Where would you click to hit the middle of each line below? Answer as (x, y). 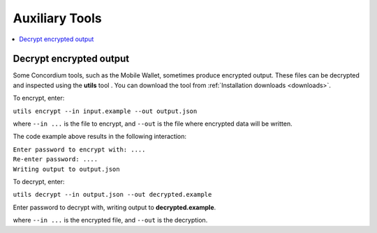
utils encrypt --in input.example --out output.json (105, 111)
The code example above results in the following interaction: (99, 137)
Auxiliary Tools (58, 18)
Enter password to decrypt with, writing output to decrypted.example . (114, 207)
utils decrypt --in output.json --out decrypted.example (112, 195)
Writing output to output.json (66, 169)
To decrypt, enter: (39, 181)
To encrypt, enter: (39, 98)
